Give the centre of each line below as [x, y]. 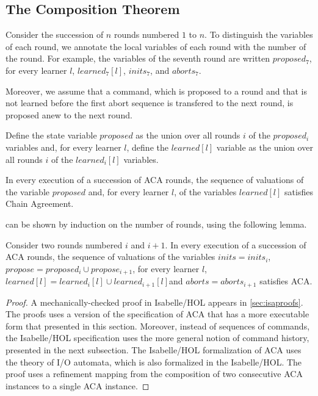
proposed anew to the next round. [69, 114]
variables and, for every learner [63, 147]
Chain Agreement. [40, 203]
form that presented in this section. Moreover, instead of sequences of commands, [158, 326]
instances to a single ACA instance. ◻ [78, 385]
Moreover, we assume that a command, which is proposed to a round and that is [157, 91]
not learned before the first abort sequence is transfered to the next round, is [150, 103]
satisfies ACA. [286, 281]
